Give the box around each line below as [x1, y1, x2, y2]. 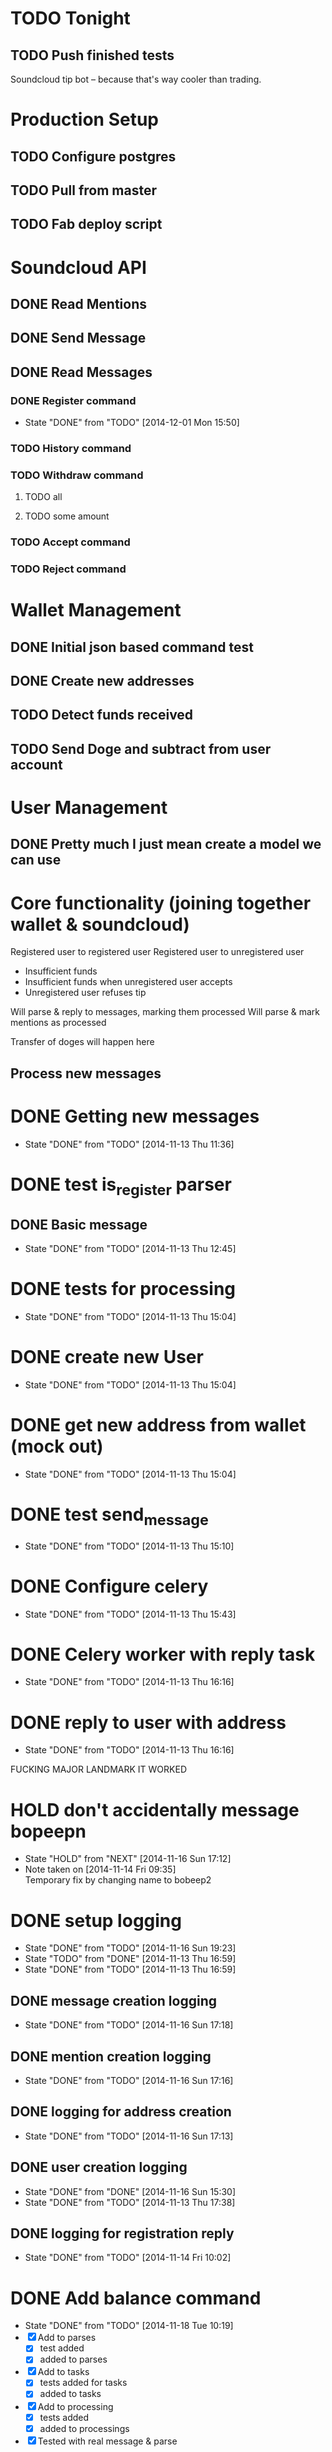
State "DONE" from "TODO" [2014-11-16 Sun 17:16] [24, 2074, 234, 2086]
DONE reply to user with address [10, 1711, 287, 1734]
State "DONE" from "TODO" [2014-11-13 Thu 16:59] [24, 1963, 237, 1976]
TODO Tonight [10, 7, 131, 30]
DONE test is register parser [10, 1173, 232, 1199]
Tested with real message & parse [37, 2435, 178, 2447]
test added [39, 2342, 85, 2354]
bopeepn [10, 1820, 87, 1842]
